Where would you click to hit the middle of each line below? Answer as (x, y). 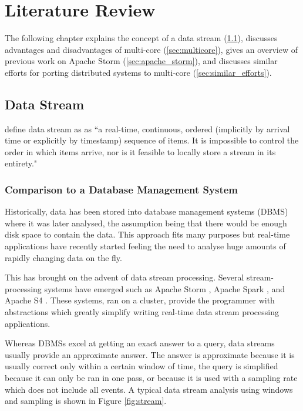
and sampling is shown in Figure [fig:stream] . (86, 401)
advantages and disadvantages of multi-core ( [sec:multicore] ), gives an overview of (151, 49)
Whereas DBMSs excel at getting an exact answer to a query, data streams (140, 343)
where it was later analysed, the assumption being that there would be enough (146, 223)
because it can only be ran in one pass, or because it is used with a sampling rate (151, 378)
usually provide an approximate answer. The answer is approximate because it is (150, 354)
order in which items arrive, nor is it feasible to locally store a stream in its (140, 151)
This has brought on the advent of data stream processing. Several (124, 277)
